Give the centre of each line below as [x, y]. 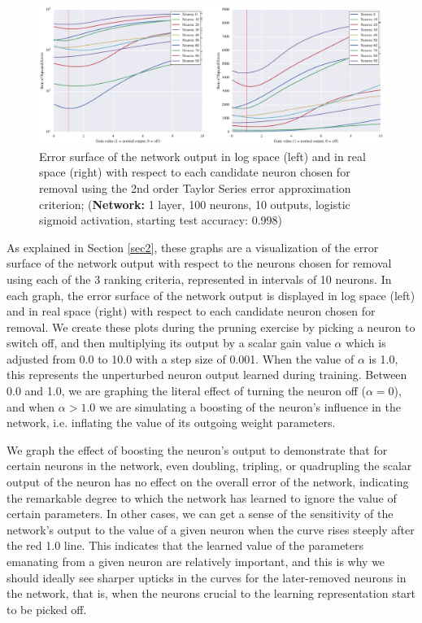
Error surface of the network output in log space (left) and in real [202, 156]
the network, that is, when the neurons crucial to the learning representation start [211, 593]
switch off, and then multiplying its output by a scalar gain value [169, 343]
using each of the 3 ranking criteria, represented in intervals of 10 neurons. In [199, 279]
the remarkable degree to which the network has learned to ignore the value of [202, 497]
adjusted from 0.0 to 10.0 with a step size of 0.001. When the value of [181, 358]
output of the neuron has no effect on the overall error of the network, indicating [208, 482]
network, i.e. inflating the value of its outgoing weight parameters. [171, 423]
